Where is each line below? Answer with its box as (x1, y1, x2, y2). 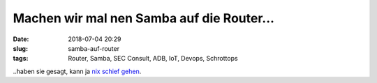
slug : (13, 44, 28, 52)
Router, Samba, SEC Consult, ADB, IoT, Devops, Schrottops (68, 54, 238, 63)
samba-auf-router (68, 44, 120, 52)
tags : (13, 54, 29, 63)
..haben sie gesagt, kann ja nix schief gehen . (13, 67, 142, 75)
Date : (13, 35, 29, 43)
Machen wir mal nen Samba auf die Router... (13, 10, 275, 26)
